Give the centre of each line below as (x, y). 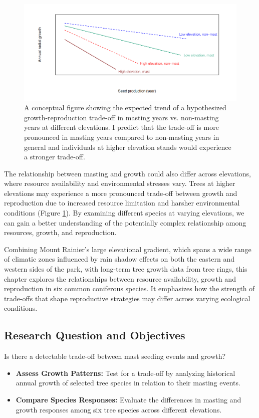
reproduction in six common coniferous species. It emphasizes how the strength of (129, 288)
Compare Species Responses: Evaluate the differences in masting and (128, 399)
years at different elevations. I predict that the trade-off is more (121, 127)
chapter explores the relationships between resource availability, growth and (120, 278)
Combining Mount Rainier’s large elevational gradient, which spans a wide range (128, 249)
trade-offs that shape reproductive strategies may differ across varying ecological (127, 298)
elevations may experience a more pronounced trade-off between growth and (121, 193)
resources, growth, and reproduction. (60, 232)
